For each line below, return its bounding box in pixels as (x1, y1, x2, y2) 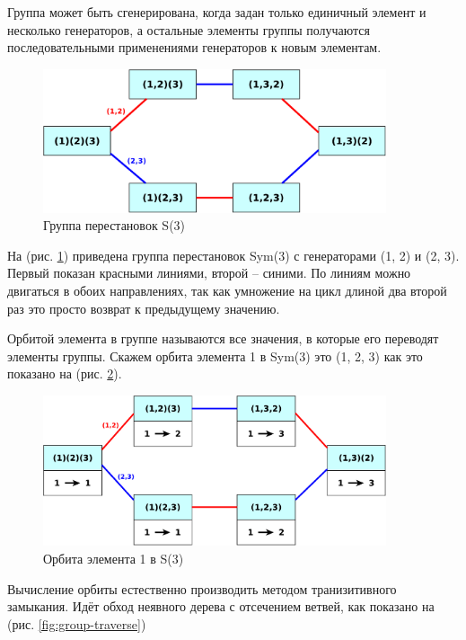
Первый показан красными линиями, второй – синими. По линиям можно (7, 263, 411, 282)
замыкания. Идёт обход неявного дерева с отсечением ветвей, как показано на (7, 597, 435, 616)
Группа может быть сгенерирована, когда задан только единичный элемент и (7, 3, 426, 21)
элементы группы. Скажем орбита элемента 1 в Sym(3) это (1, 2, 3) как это (7, 346, 423, 365)
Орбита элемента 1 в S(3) (43, 549, 184, 568)
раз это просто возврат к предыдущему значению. (7, 298, 280, 317)
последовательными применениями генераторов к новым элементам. (7, 38, 382, 57)
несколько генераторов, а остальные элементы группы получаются (7, 20, 371, 39)
